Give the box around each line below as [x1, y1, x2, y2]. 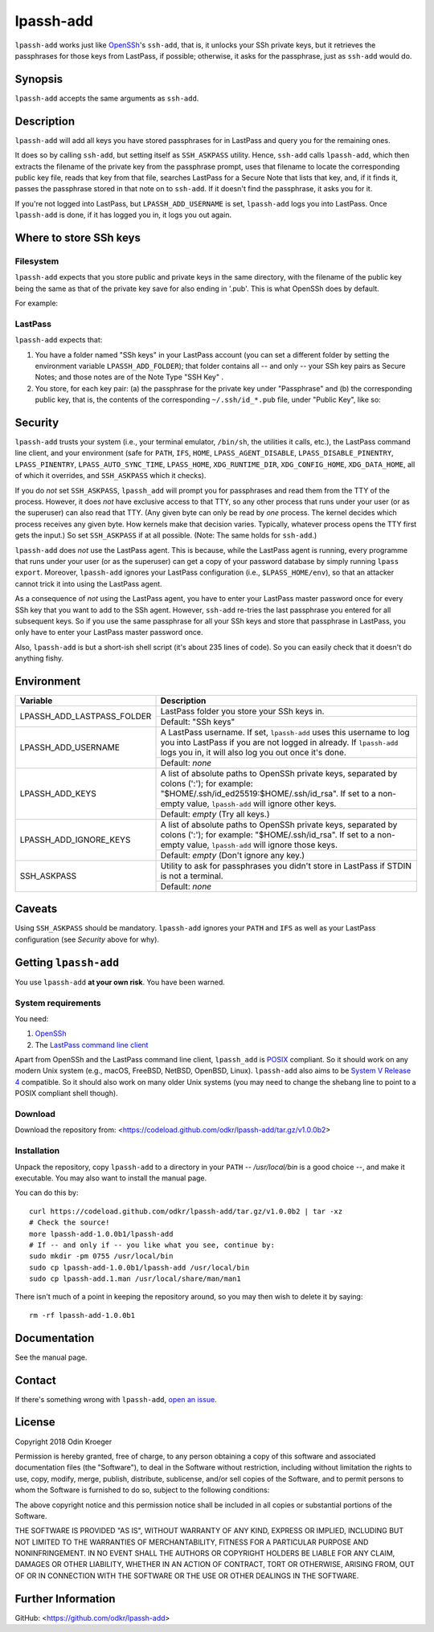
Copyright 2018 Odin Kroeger [14, 1437, 113, 1446]
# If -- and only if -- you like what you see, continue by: [29, 1240, 275, 1250]
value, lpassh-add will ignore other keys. [186, 798, 337, 809]
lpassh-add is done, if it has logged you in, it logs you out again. [14, 210, 232, 220]
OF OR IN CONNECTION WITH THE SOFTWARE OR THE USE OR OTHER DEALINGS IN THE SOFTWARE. [14, 1571, 359, 1581]
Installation [14, 1145, 60, 1156]
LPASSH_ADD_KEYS [19, 788, 96, 800]
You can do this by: [14, 1188, 79, 1197]
